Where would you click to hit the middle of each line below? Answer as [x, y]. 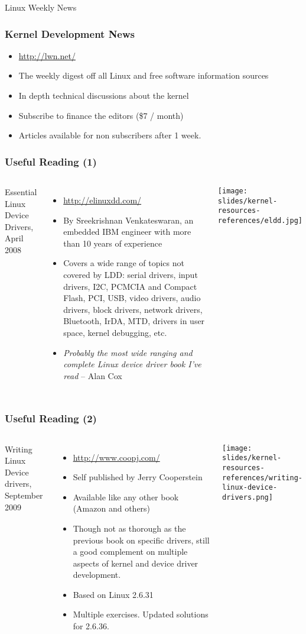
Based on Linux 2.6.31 [113, 594]
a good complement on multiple [130, 551]
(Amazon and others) [112, 508]
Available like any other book [126, 496]
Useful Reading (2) [51, 418]
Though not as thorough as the [129, 528]
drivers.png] [247, 497]
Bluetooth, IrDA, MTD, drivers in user [134, 321]
